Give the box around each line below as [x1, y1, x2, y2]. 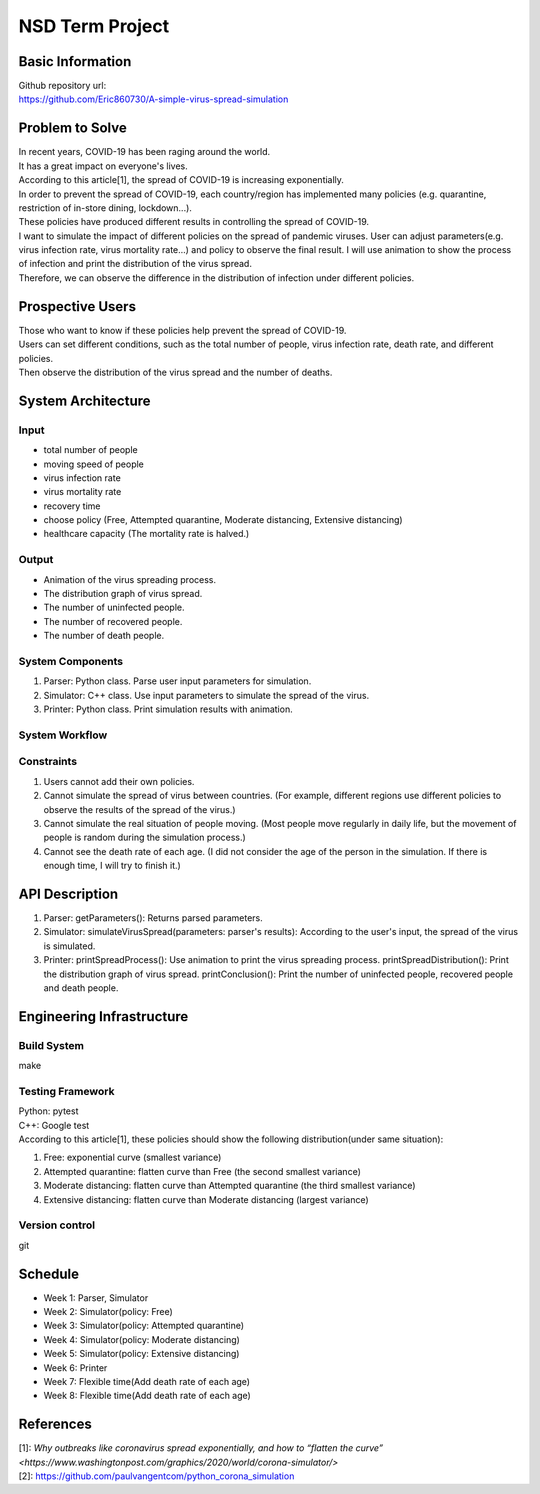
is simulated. [43, 940, 96, 952]
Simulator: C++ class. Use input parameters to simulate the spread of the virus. [43, 689, 370, 701]
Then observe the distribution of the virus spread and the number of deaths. [18, 366, 333, 378]
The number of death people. [43, 630, 165, 642]
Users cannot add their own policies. [43, 775, 195, 787]
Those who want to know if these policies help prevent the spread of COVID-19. [18, 324, 347, 336]
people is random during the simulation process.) [43, 831, 247, 844]
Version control [18, 1218, 95, 1232]
